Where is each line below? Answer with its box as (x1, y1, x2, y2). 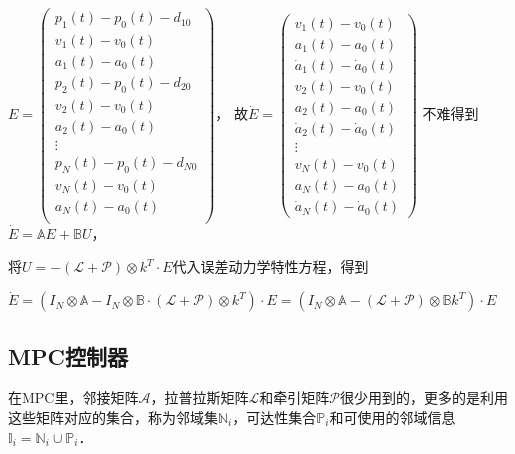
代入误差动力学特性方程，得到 (172, 256, 369, 277)
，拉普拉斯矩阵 (150, 387, 249, 408)
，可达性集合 (232, 407, 317, 428)
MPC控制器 (8, 340, 128, 371)
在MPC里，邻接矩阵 (8, 387, 139, 408)
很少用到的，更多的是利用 (339, 387, 508, 408)
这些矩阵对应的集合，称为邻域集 (8, 407, 218, 428)
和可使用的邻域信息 (329, 407, 456, 428)
